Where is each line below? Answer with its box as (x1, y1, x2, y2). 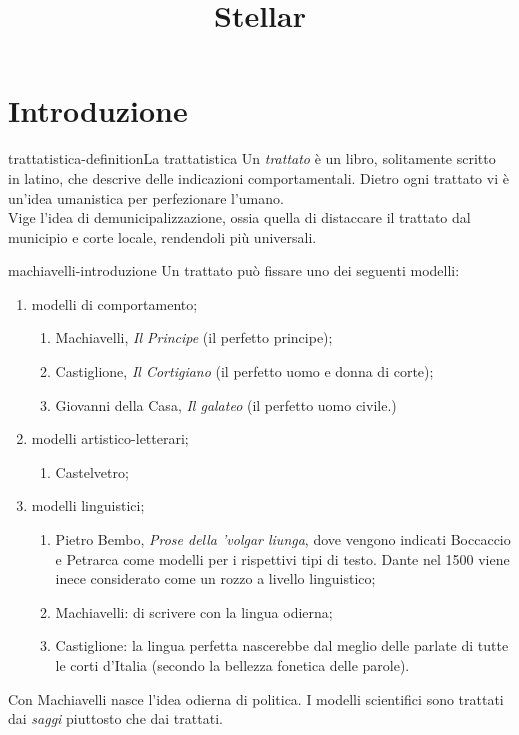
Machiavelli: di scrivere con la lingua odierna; (55, 601, 333, 622)
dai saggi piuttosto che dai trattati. (8, 708, 223, 729)
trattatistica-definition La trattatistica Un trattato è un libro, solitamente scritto (8, 148, 496, 169)
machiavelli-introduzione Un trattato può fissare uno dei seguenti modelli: (8, 260, 460, 281)
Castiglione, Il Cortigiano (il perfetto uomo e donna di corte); (55, 361, 434, 382)
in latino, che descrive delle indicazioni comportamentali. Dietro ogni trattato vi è (8, 167, 509, 188)
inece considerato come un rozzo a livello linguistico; (55, 568, 376, 589)
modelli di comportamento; (31, 293, 198, 314)
